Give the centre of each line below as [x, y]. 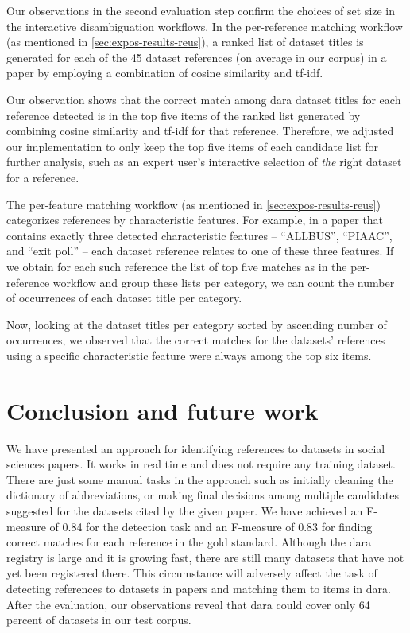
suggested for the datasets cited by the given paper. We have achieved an [185, 510]
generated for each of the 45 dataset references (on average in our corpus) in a [197, 57]
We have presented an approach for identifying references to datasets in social [196, 448]
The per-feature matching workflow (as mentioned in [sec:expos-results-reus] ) [193, 204]
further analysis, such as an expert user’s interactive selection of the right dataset [204, 162]
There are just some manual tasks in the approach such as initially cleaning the [200, 479]
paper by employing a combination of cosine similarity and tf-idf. [165, 73]
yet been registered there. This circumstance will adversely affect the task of [192, 573]
